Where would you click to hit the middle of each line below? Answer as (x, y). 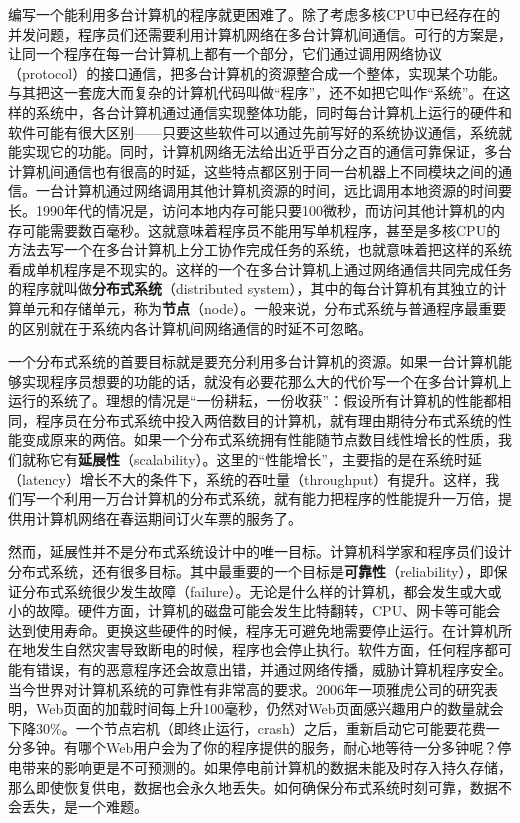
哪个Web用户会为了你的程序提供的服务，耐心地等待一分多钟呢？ (287, 747)
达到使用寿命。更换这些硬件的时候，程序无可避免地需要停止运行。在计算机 (253, 629)
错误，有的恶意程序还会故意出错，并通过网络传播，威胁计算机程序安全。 (273, 669)
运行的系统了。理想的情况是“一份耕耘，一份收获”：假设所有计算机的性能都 (253, 400)
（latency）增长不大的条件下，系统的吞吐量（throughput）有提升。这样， (247, 478)
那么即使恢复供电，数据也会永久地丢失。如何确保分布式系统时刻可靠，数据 (253, 786)
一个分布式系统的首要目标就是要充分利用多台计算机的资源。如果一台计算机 (253, 361)
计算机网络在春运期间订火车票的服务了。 (168, 517)
